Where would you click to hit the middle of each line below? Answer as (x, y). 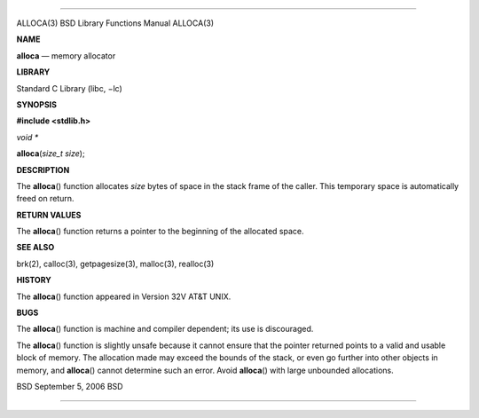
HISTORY (34, 280)
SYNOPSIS (37, 104)
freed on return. (45, 199)
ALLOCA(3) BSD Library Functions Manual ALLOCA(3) (115, 23)
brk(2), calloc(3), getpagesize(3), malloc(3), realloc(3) (115, 264)
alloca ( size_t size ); (51, 154)
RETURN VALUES (49, 215)
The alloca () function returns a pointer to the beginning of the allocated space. (161, 232)
